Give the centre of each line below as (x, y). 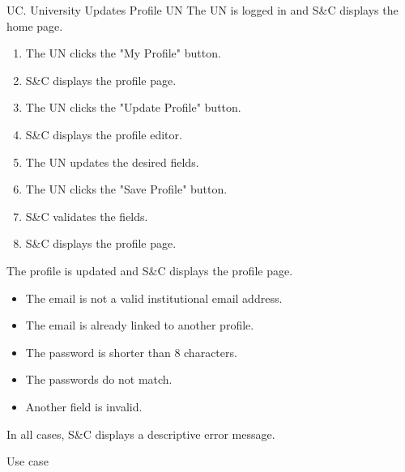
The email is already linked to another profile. (140, 325)
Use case (28, 461)
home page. (35, 26)
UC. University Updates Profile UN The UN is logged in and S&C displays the (202, 10)
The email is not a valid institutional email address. (154, 298)
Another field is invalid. (84, 406)
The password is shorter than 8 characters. (131, 352)
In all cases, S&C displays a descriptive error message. (141, 434)
